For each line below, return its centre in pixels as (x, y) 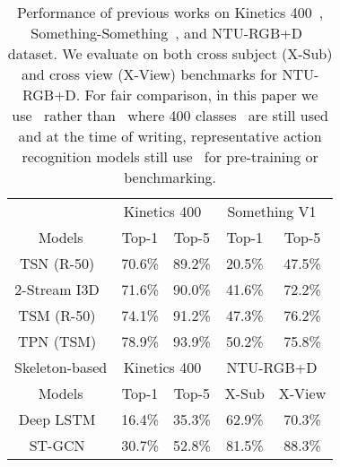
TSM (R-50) (57, 315)
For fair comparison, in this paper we (201, 95)
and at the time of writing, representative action (170, 136)
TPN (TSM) (57, 341)
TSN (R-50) (57, 263)
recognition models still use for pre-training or (170, 156)
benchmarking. (170, 177)
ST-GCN (57, 445)
